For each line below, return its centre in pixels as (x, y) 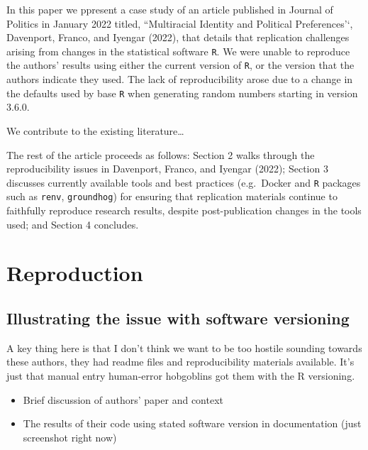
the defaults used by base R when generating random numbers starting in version (182, 93)
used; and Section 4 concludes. (73, 224)
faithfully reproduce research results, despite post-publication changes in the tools (184, 210)
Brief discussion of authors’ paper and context (123, 399)
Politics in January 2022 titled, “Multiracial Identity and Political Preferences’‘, (180, 23)
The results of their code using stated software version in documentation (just (192, 423)
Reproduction (75, 273)
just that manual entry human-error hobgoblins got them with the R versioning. (181, 375)
